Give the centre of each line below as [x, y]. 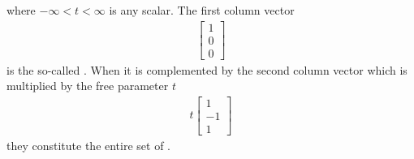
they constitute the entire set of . [89, 146]
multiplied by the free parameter [88, 86]
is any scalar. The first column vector [202, 10]
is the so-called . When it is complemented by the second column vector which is [207, 69]
